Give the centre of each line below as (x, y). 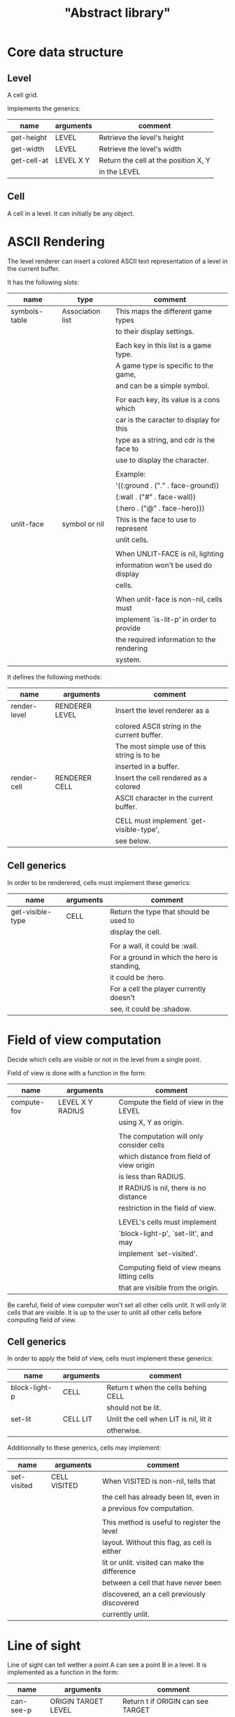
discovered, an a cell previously (154, 1594)
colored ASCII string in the (158, 726)
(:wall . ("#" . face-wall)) (155, 496)
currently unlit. (126, 1614)
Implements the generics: (44, 109)
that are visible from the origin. (169, 1288)
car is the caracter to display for (168, 419)
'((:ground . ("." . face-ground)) (167, 485)
